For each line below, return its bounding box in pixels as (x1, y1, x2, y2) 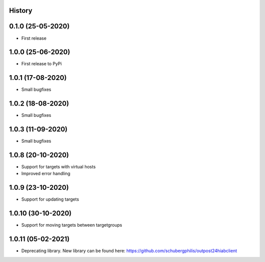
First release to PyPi (21, 61, 62, 67)
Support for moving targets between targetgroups (21, 222, 122, 228)
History (9, 6, 33, 15)
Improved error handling (21, 171, 71, 177)
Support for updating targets (21, 196, 79, 202)
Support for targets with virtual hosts (21, 164, 96, 170)
